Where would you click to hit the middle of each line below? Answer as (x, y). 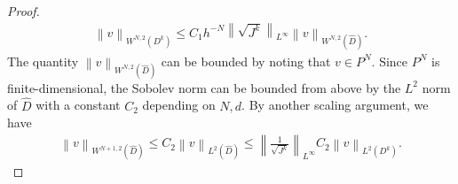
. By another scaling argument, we (335, 105)
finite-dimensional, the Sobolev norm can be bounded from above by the (204, 87)
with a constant (78, 105)
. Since (390, 61)
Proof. (24, 11)
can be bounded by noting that (246, 61)
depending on (179, 105)
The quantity (43, 61)
